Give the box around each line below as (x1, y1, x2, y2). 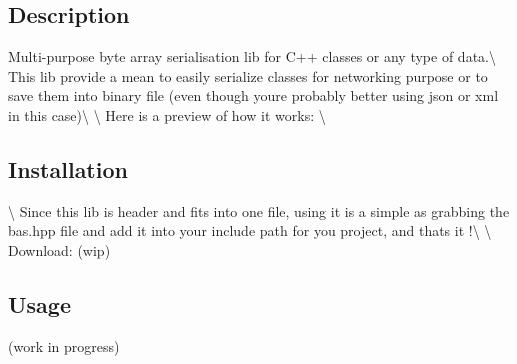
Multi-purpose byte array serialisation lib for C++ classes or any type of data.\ (8, 46, 496, 67)
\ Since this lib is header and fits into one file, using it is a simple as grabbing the (8, 200, 510, 221)
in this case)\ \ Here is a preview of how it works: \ (8, 104, 326, 125)
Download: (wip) (8, 239, 111, 260)
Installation (8, 153, 128, 184)
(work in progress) (8, 335, 120, 356)
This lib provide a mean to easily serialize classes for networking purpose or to (8, 65, 488, 86)
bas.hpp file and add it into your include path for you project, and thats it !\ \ (8, 220, 492, 241)
